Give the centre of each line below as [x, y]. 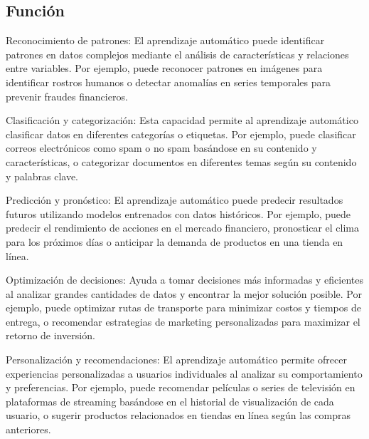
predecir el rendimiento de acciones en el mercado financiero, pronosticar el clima [182, 228]
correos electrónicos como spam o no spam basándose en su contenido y [161, 148]
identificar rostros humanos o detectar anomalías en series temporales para [168, 82]
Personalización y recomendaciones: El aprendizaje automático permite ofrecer [176, 360]
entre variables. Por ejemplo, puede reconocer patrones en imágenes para [164, 68]
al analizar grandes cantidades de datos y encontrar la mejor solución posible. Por [184, 293]
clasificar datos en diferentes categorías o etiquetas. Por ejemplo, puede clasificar [181, 134]
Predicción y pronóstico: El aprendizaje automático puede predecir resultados [175, 200]
